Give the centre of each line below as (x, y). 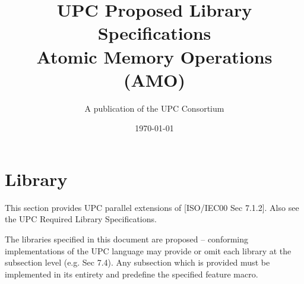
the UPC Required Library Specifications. (81, 219)
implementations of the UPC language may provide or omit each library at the (148, 250)
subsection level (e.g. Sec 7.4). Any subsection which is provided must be (137, 262)
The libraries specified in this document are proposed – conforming (127, 239)
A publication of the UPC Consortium (154, 108)
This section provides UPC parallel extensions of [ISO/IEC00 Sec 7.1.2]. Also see (152, 207)
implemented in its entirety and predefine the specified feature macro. (132, 274)
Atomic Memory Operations (154, 56)
